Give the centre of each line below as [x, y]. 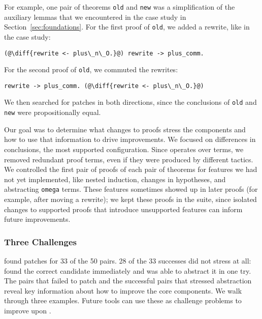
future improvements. [37, 219]
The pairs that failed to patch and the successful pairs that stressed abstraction [128, 281]
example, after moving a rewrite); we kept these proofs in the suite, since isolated [130, 199]
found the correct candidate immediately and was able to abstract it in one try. [128, 270]
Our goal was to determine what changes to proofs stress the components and [125, 129]
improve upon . [28, 310]
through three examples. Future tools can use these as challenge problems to [123, 300]
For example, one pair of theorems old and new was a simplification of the [120, 7]
